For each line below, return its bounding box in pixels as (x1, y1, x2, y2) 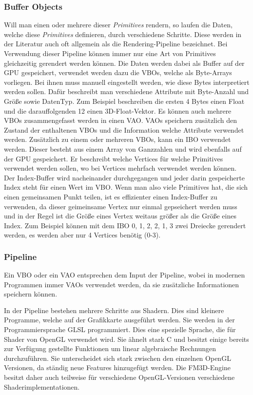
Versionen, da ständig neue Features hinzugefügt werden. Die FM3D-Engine (4, 362, 231, 373)
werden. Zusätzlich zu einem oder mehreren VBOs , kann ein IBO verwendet (4, 134, 231, 144)
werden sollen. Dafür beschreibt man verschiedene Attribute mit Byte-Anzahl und (4, 86, 249, 97)
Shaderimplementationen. (4, 381, 80, 392)
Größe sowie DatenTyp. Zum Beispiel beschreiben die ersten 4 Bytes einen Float (4, 96, 245, 106)
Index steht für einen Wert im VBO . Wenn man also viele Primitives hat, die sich (4, 182, 248, 192)
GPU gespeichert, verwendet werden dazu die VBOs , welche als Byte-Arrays (4, 67, 232, 78)
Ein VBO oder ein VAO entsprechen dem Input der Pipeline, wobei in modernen (4, 270, 245, 280)
